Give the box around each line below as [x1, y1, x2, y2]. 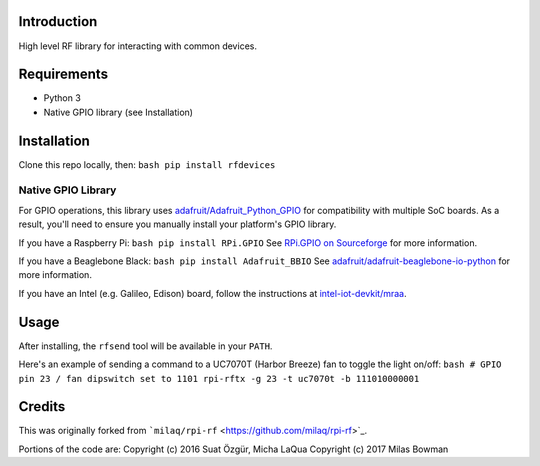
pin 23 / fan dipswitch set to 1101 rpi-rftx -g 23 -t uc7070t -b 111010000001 [18, 373, 420, 384]
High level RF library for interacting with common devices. [18, 40, 257, 52]
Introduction [18, 13, 98, 30]
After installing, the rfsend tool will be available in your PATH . [18, 340, 273, 352]
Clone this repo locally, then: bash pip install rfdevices [18, 158, 276, 170]
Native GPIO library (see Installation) [43, 106, 194, 118]
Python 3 [43, 92, 82, 104]
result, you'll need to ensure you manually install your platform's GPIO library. [18, 218, 337, 230]
